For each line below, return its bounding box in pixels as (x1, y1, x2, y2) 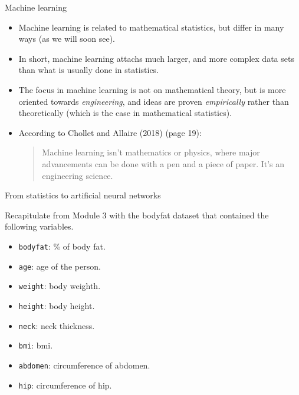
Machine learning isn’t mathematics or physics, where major (42, 146, 260, 158)
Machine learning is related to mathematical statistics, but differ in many (18, 21, 284, 33)
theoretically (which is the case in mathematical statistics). (18, 107, 232, 119)
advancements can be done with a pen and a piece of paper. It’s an (42, 157, 285, 170)
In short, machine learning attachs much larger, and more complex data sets (18, 52, 294, 64)
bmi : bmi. (18, 339, 53, 351)
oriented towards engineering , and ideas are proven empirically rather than (18, 95, 289, 107)
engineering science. (42, 169, 113, 181)
